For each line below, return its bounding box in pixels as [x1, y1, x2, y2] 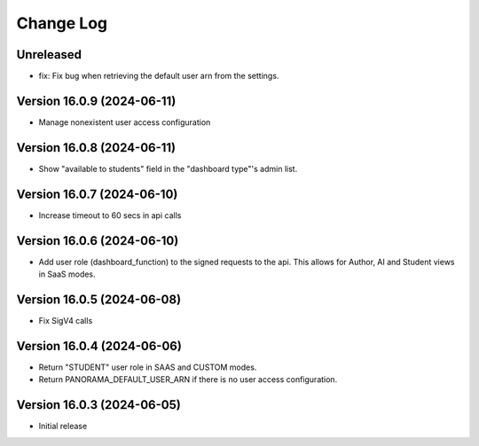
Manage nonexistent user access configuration [38, 116, 211, 128]
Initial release [38, 421, 88, 432]
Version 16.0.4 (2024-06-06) [16, 338, 182, 354]
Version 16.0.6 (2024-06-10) [16, 233, 179, 248]
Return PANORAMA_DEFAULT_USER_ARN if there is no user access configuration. [38, 374, 338, 385]
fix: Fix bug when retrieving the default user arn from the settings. [38, 71, 279, 82]
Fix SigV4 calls [38, 315, 93, 325]
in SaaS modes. [38, 269, 97, 279]
